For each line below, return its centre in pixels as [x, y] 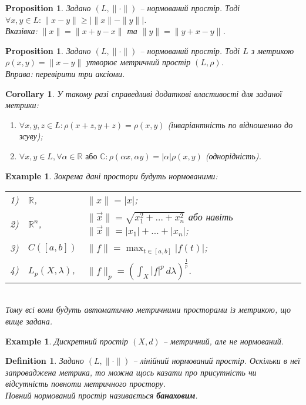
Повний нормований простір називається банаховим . [102, 395]
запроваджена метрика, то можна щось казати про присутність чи [131, 372]
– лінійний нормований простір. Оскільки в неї [216, 361]
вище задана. [29, 321]
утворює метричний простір [139, 62]
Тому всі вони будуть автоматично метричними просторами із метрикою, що [148, 309]
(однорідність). [233, 155]
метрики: [22, 105]
